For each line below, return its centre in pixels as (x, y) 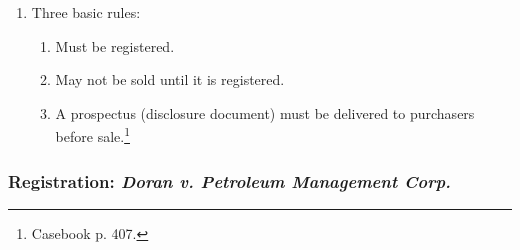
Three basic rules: (86, 12)
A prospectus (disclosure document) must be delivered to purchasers (265, 112)
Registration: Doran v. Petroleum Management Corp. (229, 180)
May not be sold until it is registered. (170, 79)
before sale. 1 (92, 135)
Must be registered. (115, 45)
